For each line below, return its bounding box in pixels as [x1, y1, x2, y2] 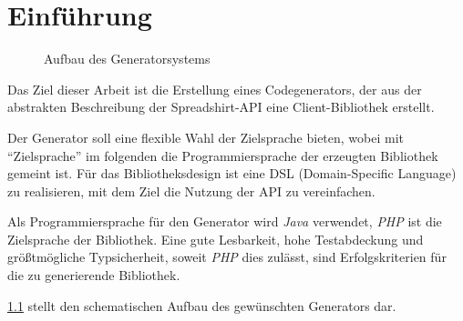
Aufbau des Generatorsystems [44, 49, 211, 68]
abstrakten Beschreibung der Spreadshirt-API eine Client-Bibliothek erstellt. [7, 97, 435, 116]
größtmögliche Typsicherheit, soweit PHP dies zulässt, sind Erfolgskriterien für [7, 247, 447, 266]
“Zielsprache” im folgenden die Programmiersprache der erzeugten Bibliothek [7, 145, 438, 165]
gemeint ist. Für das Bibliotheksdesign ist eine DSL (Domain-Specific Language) [7, 164, 457, 183]
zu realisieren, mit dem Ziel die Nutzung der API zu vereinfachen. [7, 181, 376, 200]
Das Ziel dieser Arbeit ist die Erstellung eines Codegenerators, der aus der [7, 79, 422, 98]
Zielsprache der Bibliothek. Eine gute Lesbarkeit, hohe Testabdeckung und [7, 229, 424, 248]
